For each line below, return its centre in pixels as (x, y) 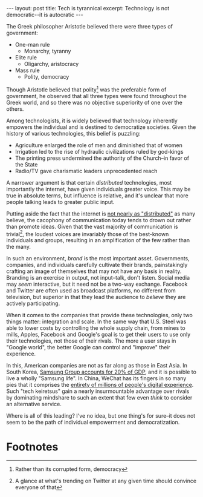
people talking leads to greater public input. (60, 202)
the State (26, 164)
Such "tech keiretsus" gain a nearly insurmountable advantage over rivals (98, 391)
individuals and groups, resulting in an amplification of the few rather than (98, 240)
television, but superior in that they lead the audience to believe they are (96, 297)
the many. (19, 247)
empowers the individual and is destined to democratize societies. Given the (101, 127)
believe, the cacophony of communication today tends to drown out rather (99, 220)
